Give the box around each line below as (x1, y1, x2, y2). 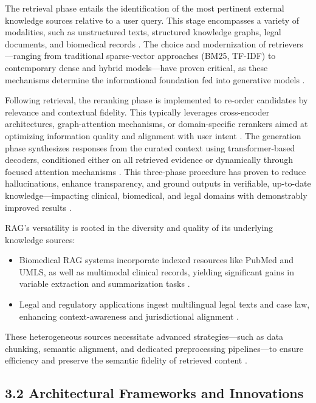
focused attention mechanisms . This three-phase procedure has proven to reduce (5, 165, 306, 177)
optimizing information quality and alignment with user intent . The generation (5, 129, 301, 142)
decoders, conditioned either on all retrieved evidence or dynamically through (5, 153, 294, 166)
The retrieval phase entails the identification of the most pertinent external (5, 2, 284, 14)
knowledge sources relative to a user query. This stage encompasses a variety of (5, 13, 300, 26)
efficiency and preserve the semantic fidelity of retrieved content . (5, 354, 247, 367)
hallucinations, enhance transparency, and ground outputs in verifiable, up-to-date (5, 177, 311, 190)
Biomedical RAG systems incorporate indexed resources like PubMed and (19, 253, 294, 266)
